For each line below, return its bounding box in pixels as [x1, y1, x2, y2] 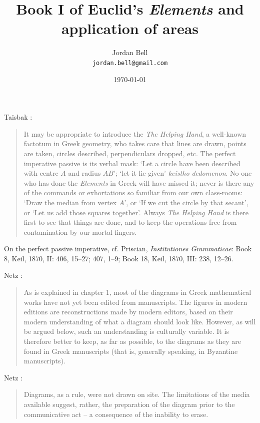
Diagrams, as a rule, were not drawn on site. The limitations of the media [23, 389, 250, 399]
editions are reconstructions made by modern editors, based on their [23, 306, 233, 317]
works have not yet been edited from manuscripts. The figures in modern [23, 296, 247, 307]
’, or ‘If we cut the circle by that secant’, [124, 197, 248, 207]
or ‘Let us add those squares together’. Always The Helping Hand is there [23, 207, 248, 217]
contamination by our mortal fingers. [23, 226, 137, 237]
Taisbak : [4, 112, 32, 122]
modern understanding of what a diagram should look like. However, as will [23, 316, 256, 326]
